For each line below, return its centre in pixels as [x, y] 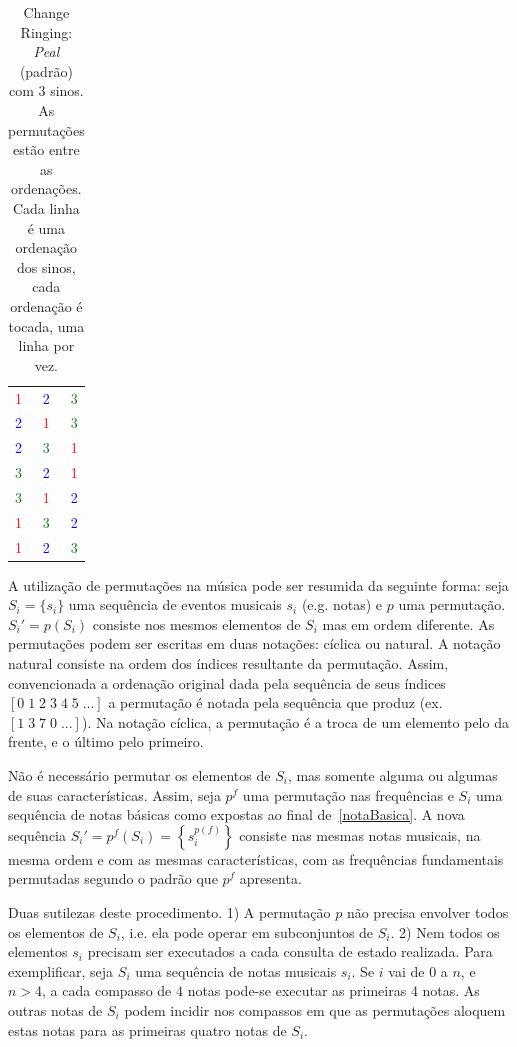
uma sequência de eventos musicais [175, 604]
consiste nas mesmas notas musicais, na [360, 834]
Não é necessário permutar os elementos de [139, 775]
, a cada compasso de [107, 990]
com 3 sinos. [46, 90]
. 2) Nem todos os [445, 931]
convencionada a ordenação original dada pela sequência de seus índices [227, 682]
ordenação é [46, 305]
